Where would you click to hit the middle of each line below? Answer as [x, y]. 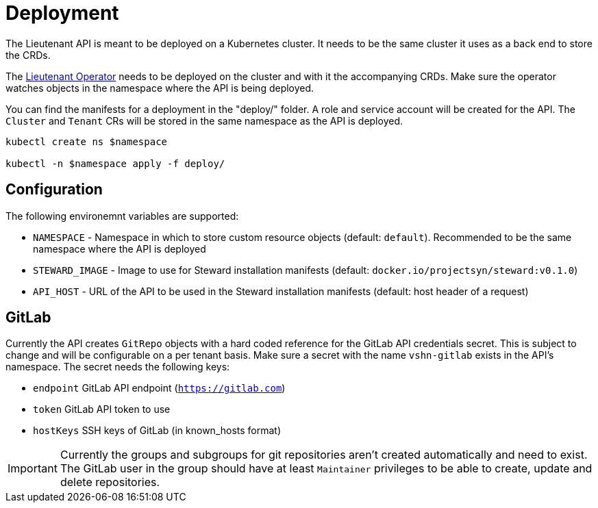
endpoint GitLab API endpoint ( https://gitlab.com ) [159, 388]
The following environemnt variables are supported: [122, 216]
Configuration [54, 190]
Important [33, 469]
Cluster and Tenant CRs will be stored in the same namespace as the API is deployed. [204, 120]
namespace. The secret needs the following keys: [118, 367]
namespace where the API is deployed [120, 249]
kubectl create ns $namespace [87, 141]
